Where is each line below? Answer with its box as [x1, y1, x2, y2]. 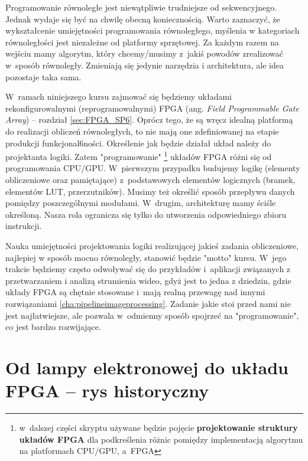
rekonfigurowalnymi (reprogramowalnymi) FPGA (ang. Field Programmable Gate [5, 102, 299, 114]
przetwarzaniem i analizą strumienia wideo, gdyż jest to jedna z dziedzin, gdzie [5, 274, 291, 286]
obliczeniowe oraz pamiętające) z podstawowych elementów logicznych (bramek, [5, 173, 296, 185]
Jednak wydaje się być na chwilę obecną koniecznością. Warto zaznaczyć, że [5, 12, 280, 25]
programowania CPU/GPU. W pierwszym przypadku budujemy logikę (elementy [5, 162, 300, 174]
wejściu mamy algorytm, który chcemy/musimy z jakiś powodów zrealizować [5, 47, 284, 60]
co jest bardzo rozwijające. [5, 321, 101, 333]
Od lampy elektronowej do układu [5, 355, 288, 379]
